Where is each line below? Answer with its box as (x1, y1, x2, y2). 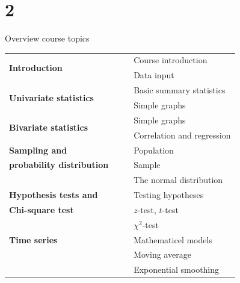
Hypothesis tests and (9, 188, 98, 201)
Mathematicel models (134, 233, 212, 246)
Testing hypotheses (134, 188, 204, 201)
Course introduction (134, 54, 208, 66)
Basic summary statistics (134, 84, 226, 96)
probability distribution (9, 158, 109, 171)
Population (134, 143, 174, 156)
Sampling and (9, 143, 67, 156)
